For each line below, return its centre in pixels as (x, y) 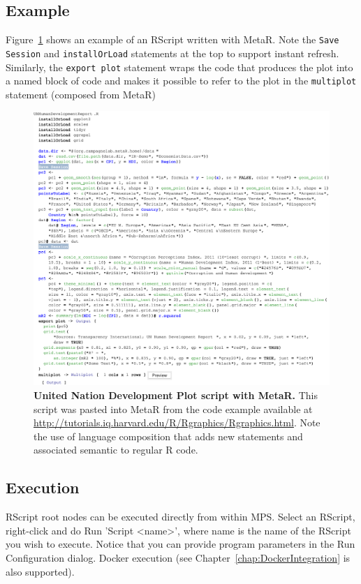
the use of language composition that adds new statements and (168, 436)
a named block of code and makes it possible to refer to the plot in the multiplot (181, 81)
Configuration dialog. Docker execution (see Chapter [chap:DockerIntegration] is (178, 557)
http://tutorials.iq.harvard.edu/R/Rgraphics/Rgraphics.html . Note (177, 422)
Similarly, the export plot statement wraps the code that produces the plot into (179, 67)
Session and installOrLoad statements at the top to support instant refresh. (172, 53)
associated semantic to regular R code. (116, 450)
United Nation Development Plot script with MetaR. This (176, 395)
